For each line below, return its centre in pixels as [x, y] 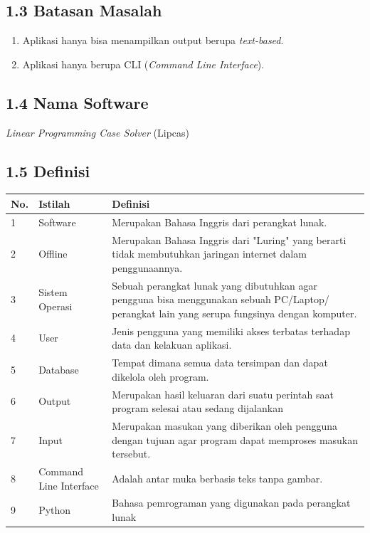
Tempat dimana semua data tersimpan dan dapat [220, 363]
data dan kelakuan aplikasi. [172, 345]
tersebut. [131, 454]
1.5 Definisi [48, 170]
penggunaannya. [147, 267]
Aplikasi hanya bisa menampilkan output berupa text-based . [153, 40]
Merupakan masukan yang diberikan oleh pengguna [225, 425]
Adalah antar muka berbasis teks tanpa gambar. [217, 478]
